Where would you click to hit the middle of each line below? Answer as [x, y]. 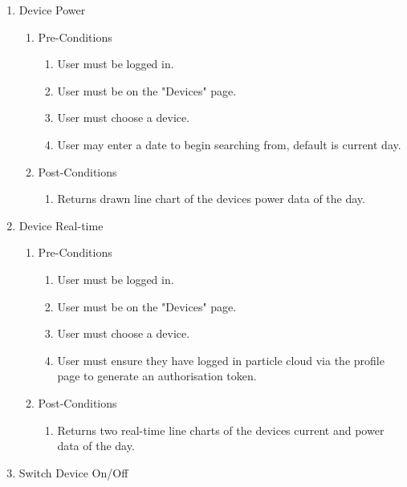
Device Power [52, 10]
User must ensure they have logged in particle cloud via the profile [221, 360]
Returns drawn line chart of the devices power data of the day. [211, 199]
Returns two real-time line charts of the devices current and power [221, 430]
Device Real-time [61, 225]
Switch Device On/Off [73, 472]
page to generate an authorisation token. [157, 376]
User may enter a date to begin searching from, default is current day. [229, 144]
